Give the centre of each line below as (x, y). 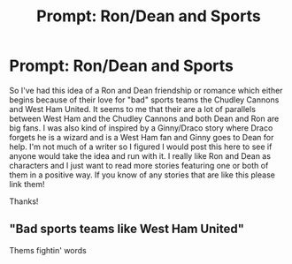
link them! (27, 184)
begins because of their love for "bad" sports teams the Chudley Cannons (144, 100)
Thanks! (24, 201)
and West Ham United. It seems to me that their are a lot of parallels (133, 109)
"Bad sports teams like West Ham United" (127, 229)
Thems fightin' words (48, 250)
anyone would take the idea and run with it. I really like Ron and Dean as (140, 155)
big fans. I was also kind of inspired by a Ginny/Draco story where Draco (141, 128)
